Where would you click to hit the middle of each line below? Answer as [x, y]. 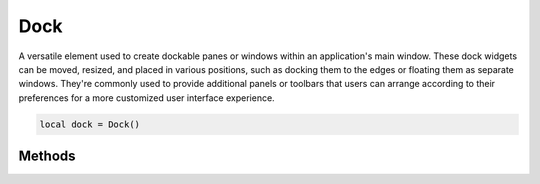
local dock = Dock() [89, 124]
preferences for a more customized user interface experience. [146, 97]
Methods [47, 156]
